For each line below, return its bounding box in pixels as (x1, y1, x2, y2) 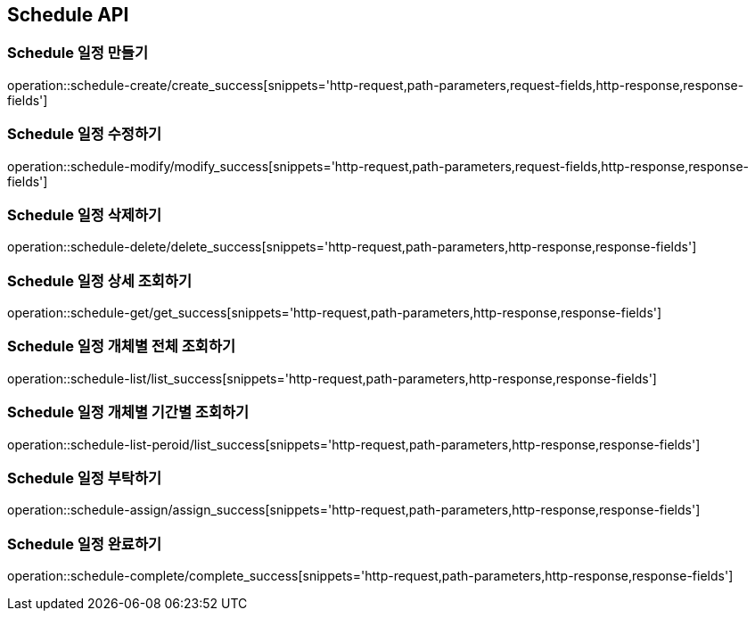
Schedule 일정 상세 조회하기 (7, 271, 192, 290)
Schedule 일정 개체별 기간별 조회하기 (7, 403, 250, 422)
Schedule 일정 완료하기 (7, 534, 161, 553)
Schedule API (7, 4, 129, 26)
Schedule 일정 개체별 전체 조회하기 (7, 337, 235, 356)
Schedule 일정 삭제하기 (7, 205, 161, 224)
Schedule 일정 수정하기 (7, 125, 161, 144)
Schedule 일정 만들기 (7, 44, 148, 62)
